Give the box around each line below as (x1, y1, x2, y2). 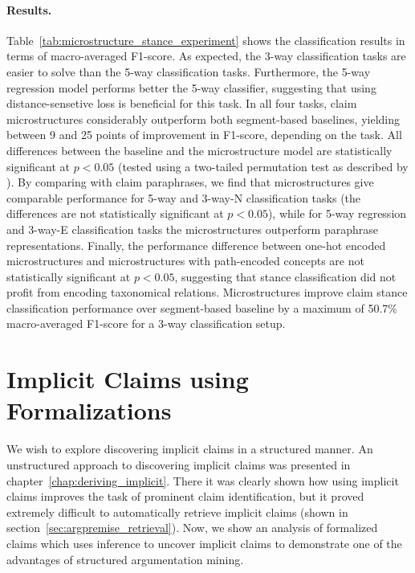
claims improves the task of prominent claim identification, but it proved (6, 488, 364, 505)
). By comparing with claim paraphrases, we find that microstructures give (6, 174, 374, 190)
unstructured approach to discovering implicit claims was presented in (6, 456, 351, 473)
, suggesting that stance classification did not (174, 268, 397, 284)
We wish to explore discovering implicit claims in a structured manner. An (6, 440, 373, 457)
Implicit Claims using (6, 362, 249, 395)
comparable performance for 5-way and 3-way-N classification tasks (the (6, 189, 361, 206)
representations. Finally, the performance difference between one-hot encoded (6, 236, 386, 253)
